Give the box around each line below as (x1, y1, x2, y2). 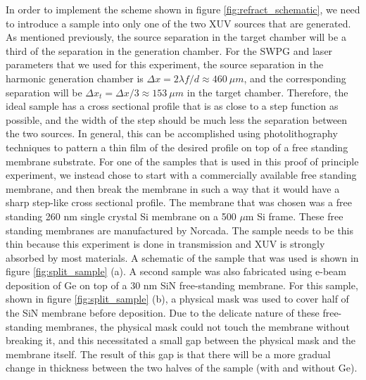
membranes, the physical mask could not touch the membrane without (45, 319, 350, 334)
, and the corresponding (244, 70, 346, 85)
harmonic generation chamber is (6, 70, 144, 85)
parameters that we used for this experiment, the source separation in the (6, 57, 324, 72)
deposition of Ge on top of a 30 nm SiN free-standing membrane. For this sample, (6, 277, 358, 292)
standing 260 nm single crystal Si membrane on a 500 (6, 208, 236, 223)
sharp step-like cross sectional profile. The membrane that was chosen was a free (6, 195, 352, 210)
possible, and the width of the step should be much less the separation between (6, 112, 348, 127)
